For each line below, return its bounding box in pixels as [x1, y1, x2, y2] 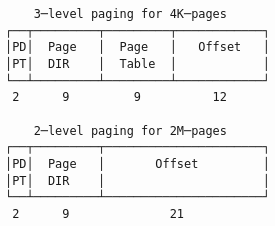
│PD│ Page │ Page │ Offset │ [5, 40, 270, 55]
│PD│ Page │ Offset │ [5, 156, 270, 171]
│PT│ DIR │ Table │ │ [5, 56, 270, 71]
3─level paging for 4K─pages [33, 7, 227, 21]
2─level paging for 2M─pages [33, 123, 227, 138]
